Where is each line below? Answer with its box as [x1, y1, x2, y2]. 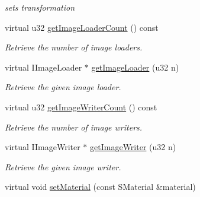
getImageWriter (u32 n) [90, 141, 176, 153]
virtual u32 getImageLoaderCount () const [5, 21, 159, 33]
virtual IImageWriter [5, 141, 80, 153]
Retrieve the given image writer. [5, 160, 121, 173]
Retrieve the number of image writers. [5, 120, 143, 133]
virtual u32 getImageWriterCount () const [5, 100, 157, 113]
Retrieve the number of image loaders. [5, 41, 143, 53]
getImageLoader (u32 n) [91, 61, 179, 73]
